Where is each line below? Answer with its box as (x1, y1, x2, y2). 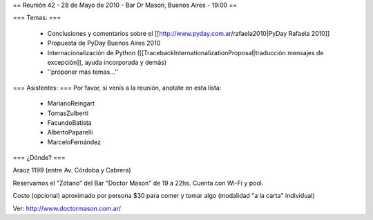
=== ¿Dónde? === (12, 154, 66, 162)
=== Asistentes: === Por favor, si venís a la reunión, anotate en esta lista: (12, 83, 222, 92)
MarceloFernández (47, 138, 102, 146)
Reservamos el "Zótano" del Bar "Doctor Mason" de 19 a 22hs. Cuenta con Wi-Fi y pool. (12, 179, 264, 187)
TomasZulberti (47, 109, 89, 117)
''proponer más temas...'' (47, 68, 119, 76)
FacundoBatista (47, 118, 93, 127)
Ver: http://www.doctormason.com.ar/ (12, 204, 121, 212)
